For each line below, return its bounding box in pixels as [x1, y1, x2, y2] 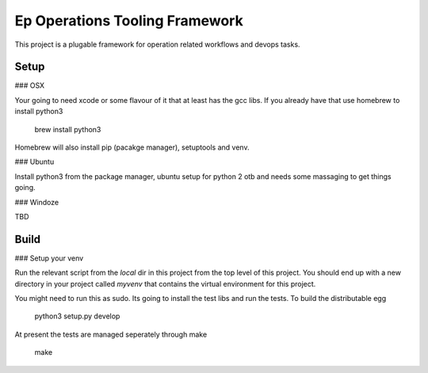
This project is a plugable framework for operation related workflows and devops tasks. [14, 40, 300, 49]
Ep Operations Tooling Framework [14, 12, 243, 29]
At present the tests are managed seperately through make [14, 329, 208, 339]
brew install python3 [34, 124, 101, 134]
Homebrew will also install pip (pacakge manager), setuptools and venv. [14, 143, 250, 152]
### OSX [14, 81, 45, 90]
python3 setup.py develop [34, 311, 120, 321]
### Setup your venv [14, 253, 84, 263]
